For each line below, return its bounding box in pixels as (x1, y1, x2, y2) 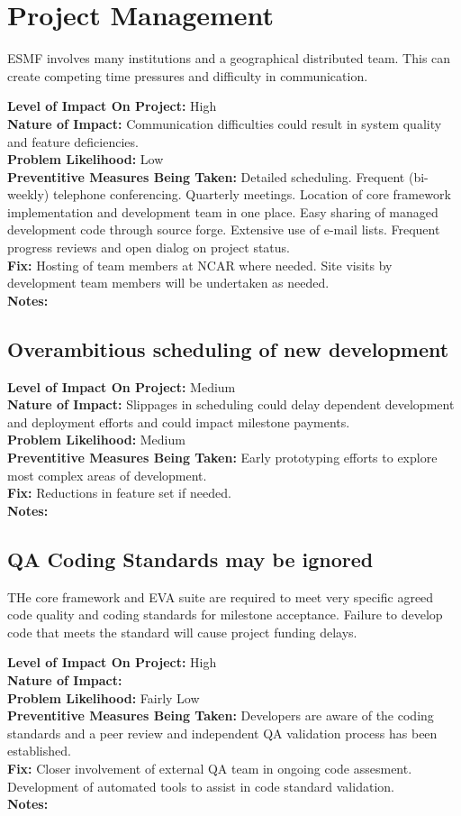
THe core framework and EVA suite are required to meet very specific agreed (7, 587, 434, 606)
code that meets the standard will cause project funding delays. (7, 622, 357, 641)
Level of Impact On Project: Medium (7, 377, 236, 396)
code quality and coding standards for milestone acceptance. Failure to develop (7, 605, 443, 624)
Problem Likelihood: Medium (7, 430, 185, 449)
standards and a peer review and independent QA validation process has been (7, 723, 438, 742)
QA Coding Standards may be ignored (7, 545, 374, 573)
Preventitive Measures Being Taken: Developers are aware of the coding (7, 706, 434, 725)
